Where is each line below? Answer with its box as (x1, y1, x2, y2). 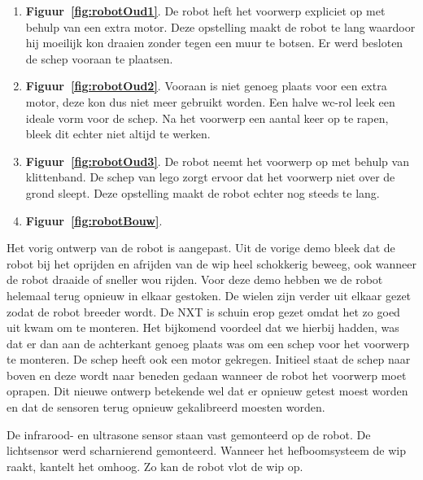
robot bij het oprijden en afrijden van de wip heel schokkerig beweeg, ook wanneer (7, 255, 416, 272)
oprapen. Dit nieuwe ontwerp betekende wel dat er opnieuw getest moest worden (7, 382, 408, 399)
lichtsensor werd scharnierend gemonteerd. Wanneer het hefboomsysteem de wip (7, 442, 406, 459)
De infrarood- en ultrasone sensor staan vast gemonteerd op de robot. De (7, 425, 371, 443)
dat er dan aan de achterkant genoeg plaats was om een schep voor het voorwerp (7, 334, 410, 351)
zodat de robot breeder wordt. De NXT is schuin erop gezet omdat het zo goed (7, 303, 400, 320)
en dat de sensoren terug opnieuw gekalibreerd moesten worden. (7, 399, 325, 416)
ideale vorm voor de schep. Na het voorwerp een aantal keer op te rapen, (25, 109, 389, 126)
